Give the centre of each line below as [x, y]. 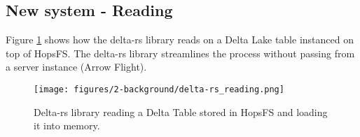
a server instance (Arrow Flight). [76, 67]
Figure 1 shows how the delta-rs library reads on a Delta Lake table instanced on [180, 39]
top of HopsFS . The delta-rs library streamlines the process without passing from [180, 53]
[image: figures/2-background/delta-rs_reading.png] [159, 89]
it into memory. [67, 125]
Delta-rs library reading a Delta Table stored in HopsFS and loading [181, 111]
